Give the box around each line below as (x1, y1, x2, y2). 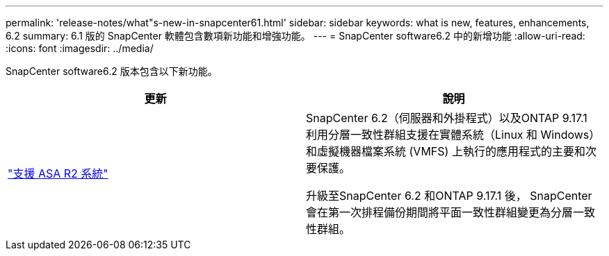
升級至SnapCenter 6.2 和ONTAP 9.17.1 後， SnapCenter (306, 189, 592, 203)
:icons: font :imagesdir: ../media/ (6, 42, 154, 54)
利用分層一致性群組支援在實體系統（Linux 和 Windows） (306, 128, 601, 142)
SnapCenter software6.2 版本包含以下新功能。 (6, 65, 218, 77)
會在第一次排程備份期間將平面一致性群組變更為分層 (306, 205, 574, 219)
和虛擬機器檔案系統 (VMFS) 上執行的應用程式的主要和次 (306, 144, 596, 158)
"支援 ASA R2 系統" (8, 167, 108, 180)
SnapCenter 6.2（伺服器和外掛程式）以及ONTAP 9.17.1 (306, 111, 587, 125)
